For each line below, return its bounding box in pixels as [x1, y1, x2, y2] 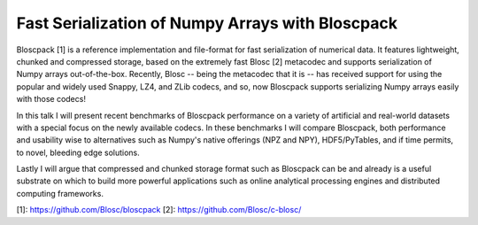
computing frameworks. [16, 188, 104, 198]
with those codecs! [16, 94, 86, 105]
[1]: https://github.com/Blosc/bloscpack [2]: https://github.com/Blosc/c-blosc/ [16, 205, 302, 215]
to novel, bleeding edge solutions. [16, 147, 141, 158]
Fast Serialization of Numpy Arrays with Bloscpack [16, 13, 398, 33]
